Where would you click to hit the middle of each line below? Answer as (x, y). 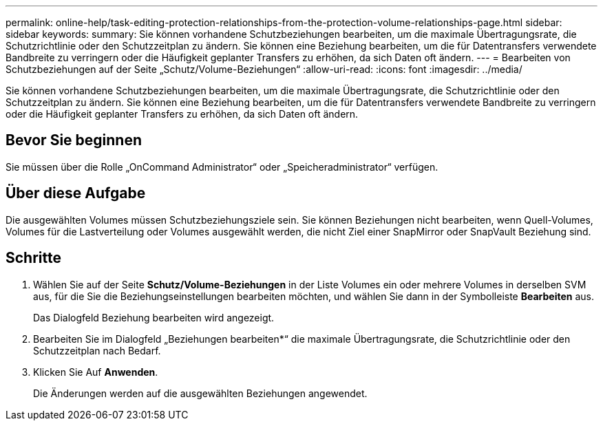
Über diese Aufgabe (76, 193)
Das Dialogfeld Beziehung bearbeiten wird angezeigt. (154, 317)
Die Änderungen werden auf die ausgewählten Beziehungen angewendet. (200, 393)
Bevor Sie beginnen (74, 140)
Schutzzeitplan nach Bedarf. (97, 350)
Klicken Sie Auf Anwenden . (96, 372)
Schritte (33, 258)
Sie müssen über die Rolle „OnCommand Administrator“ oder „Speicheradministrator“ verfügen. (222, 167)
